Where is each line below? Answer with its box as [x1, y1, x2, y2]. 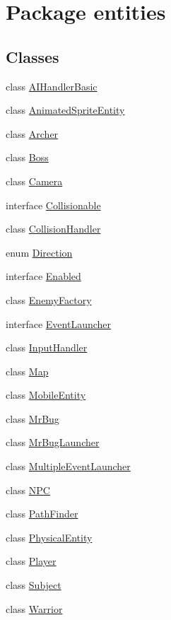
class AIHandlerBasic [6, 78, 98, 93]
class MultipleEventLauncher [6, 459, 131, 474]
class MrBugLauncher [6, 435, 100, 450]
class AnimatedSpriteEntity [6, 103, 125, 117]
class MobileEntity [6, 387, 86, 402]
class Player [6, 554, 57, 568]
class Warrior [6, 601, 63, 616]
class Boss [6, 150, 49, 165]
